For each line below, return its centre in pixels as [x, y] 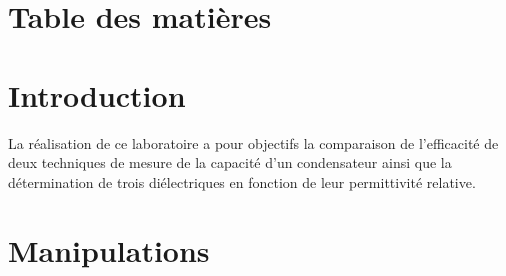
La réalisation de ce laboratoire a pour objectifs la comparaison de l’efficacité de [253, 142]
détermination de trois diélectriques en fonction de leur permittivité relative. [242, 181]
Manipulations [109, 250]
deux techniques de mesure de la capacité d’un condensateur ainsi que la [230, 162]
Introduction [97, 94]
